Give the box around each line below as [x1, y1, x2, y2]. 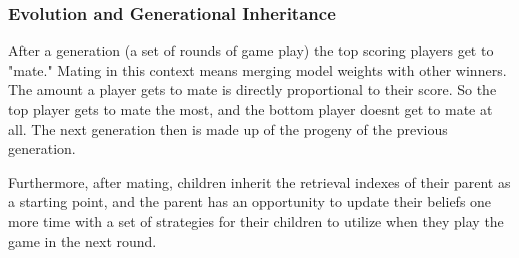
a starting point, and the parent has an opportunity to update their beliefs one [8, 191, 492, 212]
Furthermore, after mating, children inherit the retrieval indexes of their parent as [8, 171, 511, 192]
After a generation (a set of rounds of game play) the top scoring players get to [8, 40, 494, 61]
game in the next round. [8, 230, 157, 251]
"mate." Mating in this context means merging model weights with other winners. [8, 59, 507, 80]
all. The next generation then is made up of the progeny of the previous [8, 118, 448, 139]
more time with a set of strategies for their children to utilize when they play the [8, 210, 504, 231]
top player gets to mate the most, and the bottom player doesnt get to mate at [8, 99, 493, 119]
